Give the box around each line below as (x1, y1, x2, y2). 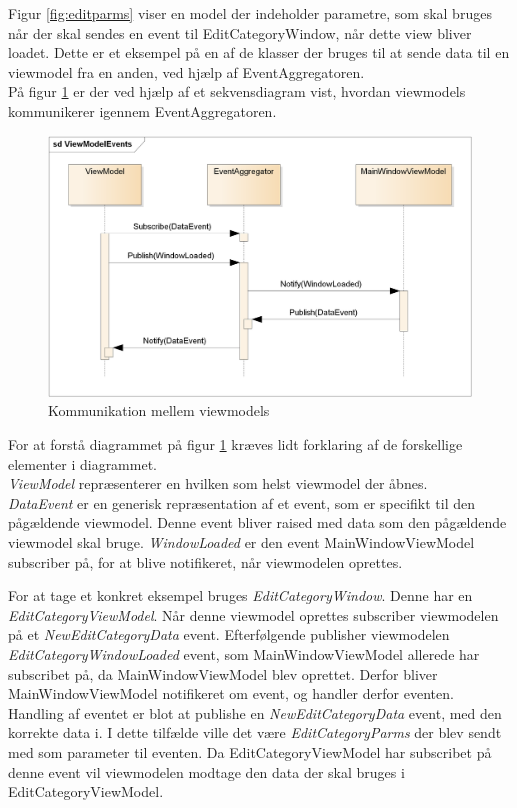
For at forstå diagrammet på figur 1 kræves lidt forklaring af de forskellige (8, 434, 463, 455)
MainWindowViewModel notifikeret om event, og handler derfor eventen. (8, 683, 454, 704)
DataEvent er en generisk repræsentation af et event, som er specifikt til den (8, 492, 475, 513)
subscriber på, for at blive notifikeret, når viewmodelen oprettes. (8, 551, 403, 572)
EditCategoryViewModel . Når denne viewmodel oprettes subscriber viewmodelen (8, 604, 499, 625)
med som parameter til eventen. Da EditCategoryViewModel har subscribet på (8, 741, 492, 762)
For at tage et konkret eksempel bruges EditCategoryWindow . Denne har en (8, 585, 473, 606)
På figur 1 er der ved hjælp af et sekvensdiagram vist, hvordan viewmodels (8, 81, 466, 102)
